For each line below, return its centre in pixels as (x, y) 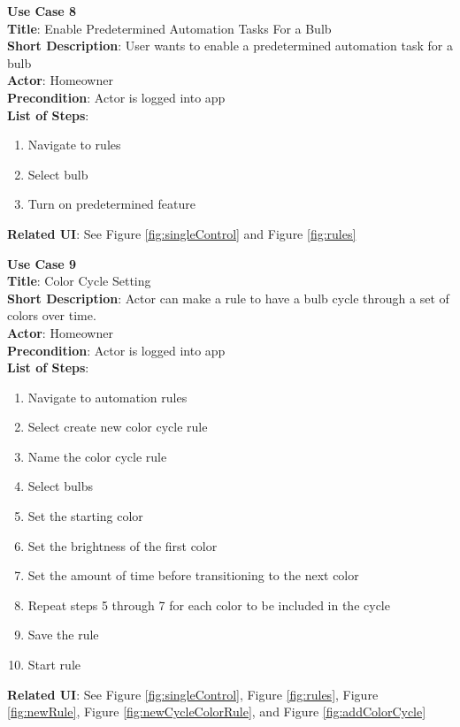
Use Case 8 (42, 11)
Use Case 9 (42, 263)
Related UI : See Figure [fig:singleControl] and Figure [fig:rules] (182, 233)
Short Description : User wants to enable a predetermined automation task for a (230, 46)
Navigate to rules (74, 145)
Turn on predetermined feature (111, 204)
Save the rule (63, 635)
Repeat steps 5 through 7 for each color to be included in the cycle (209, 605)
